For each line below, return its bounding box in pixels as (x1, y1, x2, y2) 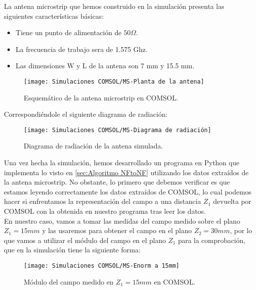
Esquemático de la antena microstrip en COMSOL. (24, 92, 178, 102)
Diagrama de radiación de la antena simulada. (24, 141, 163, 151)
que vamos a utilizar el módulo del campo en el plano (4, 235, 166, 245)
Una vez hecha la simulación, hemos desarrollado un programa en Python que (4, 157, 240, 168)
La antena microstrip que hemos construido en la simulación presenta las (4, 1, 224, 11)
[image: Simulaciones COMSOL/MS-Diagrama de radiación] (24, 126, 212, 134)
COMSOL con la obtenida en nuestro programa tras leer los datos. (4, 206, 206, 216)
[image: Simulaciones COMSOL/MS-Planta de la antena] (24, 78, 205, 85)
